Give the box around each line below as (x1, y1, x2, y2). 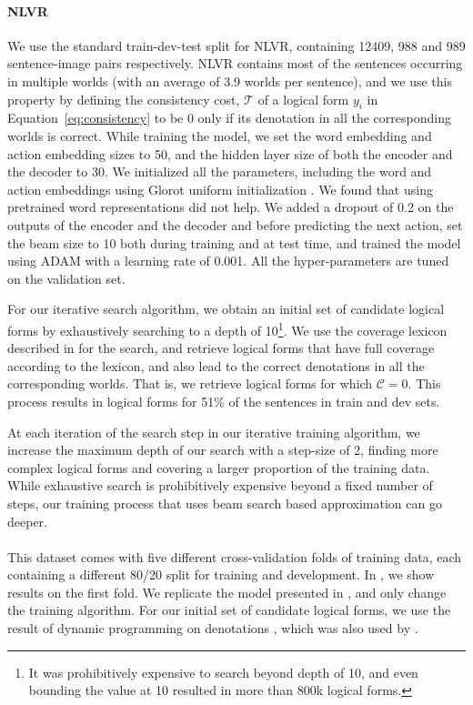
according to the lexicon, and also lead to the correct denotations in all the (7, 356, 425, 375)
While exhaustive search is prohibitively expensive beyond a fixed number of (7, 476, 433, 495)
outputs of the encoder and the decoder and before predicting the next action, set (7, 215, 463, 234)
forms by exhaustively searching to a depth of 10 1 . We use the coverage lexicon (7, 317, 448, 339)
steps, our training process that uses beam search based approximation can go (7, 493, 442, 512)
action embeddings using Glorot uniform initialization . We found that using (7, 179, 433, 198)
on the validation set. (7, 268, 126, 287)
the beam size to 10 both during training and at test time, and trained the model (7, 233, 461, 252)
